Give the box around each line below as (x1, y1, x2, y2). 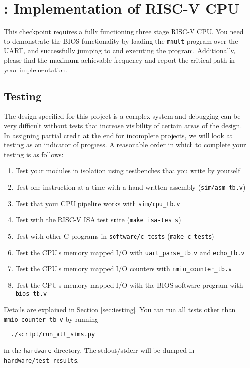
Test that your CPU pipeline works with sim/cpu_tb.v (15, 198, 180, 208)
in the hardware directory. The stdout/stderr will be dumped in (4, 345, 195, 355)
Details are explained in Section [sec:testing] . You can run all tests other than (4, 304, 236, 315)
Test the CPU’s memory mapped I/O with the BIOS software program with (15, 280, 243, 290)
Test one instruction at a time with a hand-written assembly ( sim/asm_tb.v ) (15, 181, 246, 192)
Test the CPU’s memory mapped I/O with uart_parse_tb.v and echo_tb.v (15, 247, 245, 257)
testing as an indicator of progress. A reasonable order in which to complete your (4, 140, 246, 150)
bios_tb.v (15, 290, 47, 298)
